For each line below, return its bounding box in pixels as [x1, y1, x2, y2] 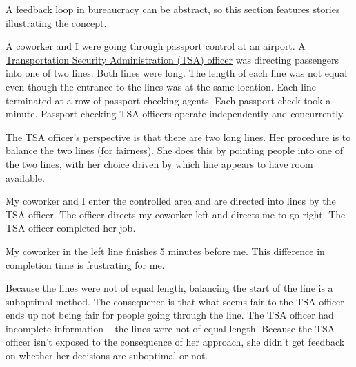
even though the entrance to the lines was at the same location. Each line [6, 79, 316, 93]
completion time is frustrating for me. [6, 257, 165, 272]
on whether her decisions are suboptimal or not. [6, 348, 208, 363]
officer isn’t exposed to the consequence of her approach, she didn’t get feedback [6, 335, 345, 349]
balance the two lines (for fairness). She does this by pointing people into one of [6, 143, 343, 158]
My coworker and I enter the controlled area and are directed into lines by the [6, 194, 336, 208]
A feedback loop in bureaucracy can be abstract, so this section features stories [6, 2, 340, 16]
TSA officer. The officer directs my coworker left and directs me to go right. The [6, 207, 346, 221]
